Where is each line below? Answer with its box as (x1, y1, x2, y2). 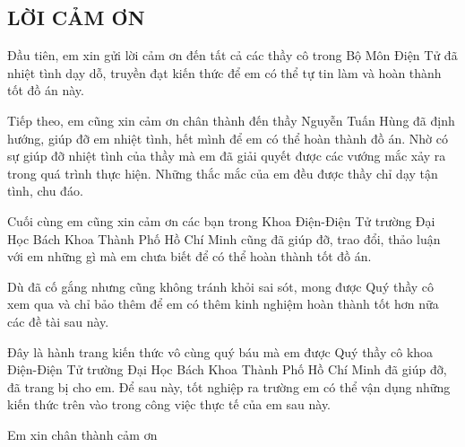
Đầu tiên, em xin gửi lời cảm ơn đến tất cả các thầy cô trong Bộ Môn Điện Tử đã (7, 46, 458, 65)
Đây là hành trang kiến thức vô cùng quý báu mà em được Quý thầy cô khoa (7, 342, 434, 361)
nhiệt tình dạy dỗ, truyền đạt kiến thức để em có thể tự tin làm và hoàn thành (7, 63, 442, 82)
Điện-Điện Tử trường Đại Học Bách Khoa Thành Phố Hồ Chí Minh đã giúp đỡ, (7, 360, 447, 379)
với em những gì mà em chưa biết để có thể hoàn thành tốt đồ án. (7, 247, 372, 266)
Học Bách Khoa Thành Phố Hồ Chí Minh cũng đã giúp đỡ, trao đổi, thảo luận (7, 229, 441, 248)
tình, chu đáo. (7, 181, 83, 200)
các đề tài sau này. (7, 311, 109, 330)
